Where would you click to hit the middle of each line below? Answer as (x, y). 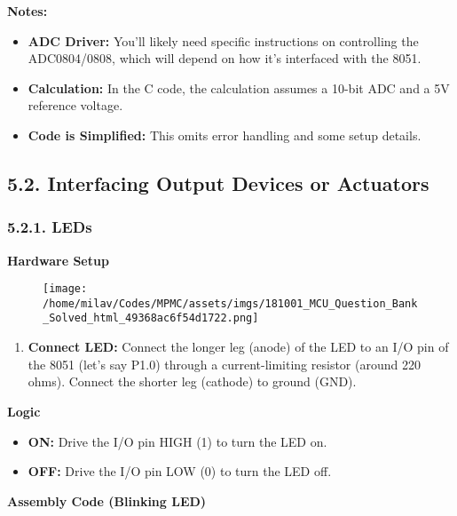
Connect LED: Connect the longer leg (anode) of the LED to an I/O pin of (238, 347)
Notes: (28, 11)
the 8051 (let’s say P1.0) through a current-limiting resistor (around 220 (224, 364)
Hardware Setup (58, 260)
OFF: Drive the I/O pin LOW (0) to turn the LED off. (180, 471)
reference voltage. (75, 105)
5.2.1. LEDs (50, 227)
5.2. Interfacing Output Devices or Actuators (218, 183)
